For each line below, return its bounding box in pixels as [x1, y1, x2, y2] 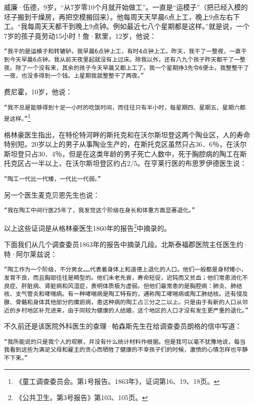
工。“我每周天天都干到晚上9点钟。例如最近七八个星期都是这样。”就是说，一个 [4, 21, 250, 31]
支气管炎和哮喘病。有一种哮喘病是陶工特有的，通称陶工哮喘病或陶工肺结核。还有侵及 [15, 291, 248, 298]
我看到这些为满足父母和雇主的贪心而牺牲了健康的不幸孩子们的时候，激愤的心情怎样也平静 [4, 346, 248, 354]
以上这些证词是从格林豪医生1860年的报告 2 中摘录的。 [4, 221, 171, 233]
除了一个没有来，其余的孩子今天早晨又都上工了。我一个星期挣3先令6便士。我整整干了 [15, 64, 249, 71]
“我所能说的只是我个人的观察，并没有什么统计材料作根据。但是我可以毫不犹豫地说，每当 [4, 338, 246, 345]
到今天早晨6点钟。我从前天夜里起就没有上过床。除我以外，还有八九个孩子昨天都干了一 [4, 56, 240, 64]
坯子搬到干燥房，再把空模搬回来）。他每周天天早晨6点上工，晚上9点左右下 [4, 11, 240, 22]
